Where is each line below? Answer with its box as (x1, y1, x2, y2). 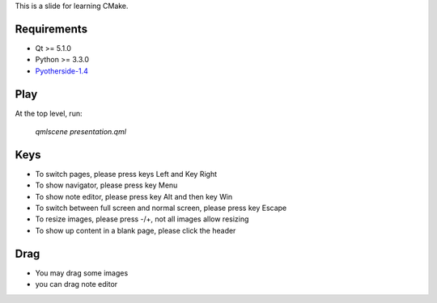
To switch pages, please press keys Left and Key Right (35, 169, 218, 179)
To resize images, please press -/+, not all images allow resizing (35, 214, 249, 224)
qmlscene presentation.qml (35, 126, 127, 137)
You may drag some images (35, 267, 129, 278)
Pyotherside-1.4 (35, 65, 88, 76)
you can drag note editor (35, 280, 118, 289)
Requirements (15, 22, 88, 36)
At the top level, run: (15, 108, 83, 118)
